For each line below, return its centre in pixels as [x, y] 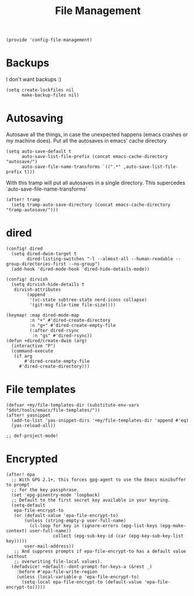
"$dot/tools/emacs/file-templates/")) [53, 410]
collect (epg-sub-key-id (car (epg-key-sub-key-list [118, 536]
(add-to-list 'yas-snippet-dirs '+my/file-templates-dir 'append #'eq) [100, 420]
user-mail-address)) [49, 546]
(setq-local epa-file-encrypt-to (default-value [82, 582]
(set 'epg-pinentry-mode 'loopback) [56, 495]
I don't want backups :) [34, 80]
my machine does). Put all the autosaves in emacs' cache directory [87, 141]
